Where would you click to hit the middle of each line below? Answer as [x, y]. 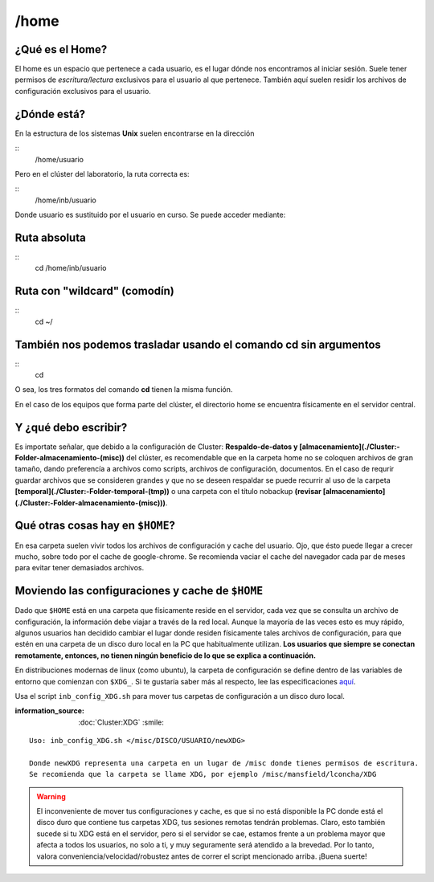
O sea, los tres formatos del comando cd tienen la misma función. [124, 390]
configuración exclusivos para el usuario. [83, 91]
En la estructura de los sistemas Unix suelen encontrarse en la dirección [135, 133]
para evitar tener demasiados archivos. [80, 568]
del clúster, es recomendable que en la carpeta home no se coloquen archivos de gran [270, 458]
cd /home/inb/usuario [71, 268]
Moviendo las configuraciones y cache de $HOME [139, 591]
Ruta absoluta [50, 237]
